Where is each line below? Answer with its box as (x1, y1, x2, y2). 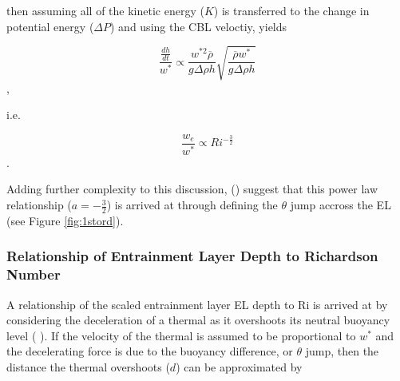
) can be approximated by (176, 358, 303, 375)
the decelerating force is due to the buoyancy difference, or (6, 343, 293, 359)
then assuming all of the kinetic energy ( (6, 2, 204, 18)
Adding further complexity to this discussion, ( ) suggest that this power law (6, 181, 378, 197)
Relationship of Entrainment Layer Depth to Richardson (6, 246, 378, 266)
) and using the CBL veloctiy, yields (110, 18, 287, 34)
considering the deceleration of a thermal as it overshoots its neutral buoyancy (6, 312, 390, 328)
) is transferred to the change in (213, 2, 370, 18)
